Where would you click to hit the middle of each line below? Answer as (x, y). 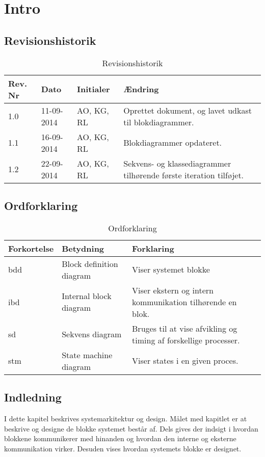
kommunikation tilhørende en (184, 302)
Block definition (90, 263)
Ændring (141, 89)
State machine (87, 355)
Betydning (83, 248)
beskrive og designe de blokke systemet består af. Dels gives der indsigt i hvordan (131, 428)
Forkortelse (31, 248)
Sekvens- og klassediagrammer (177, 163)
